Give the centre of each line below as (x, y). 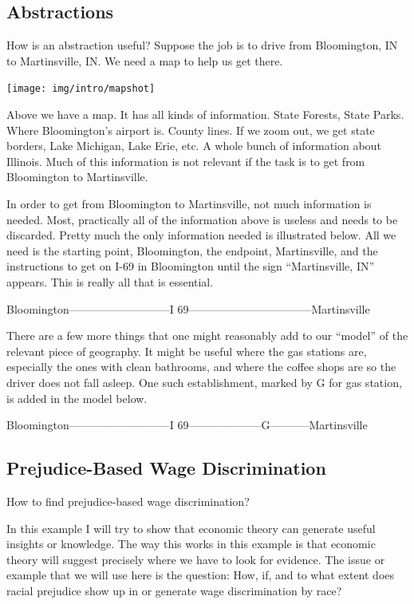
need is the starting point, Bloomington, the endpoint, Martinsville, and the (192, 250)
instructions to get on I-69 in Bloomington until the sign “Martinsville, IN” (191, 266)
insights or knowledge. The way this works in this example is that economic (191, 544)
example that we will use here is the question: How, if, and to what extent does (201, 575)
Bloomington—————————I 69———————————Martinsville (188, 308)
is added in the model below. (77, 398)
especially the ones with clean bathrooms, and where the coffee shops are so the (201, 367)
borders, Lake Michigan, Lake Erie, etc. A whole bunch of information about (194, 146)
